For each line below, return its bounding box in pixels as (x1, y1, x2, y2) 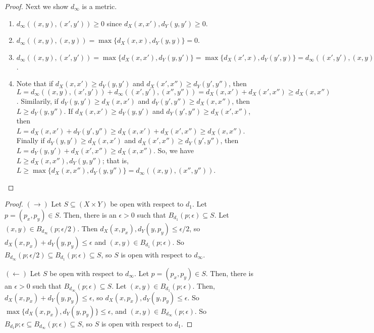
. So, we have (153, 145, 194, 155)
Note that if (16, 78, 54, 89)
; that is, (102, 155, 129, 165)
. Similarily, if (16, 95, 59, 106)
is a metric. (82, 1, 117, 11)
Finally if (16, 135, 45, 146)
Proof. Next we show (5, 1, 69, 11)
